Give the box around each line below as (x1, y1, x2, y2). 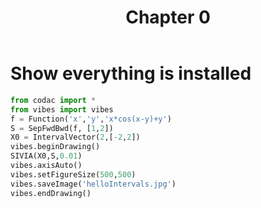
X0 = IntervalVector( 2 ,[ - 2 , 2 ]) (10, 132, 141, 143)
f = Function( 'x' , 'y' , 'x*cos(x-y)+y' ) (10, 114, 172, 124)
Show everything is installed (10, 62, 252, 85)
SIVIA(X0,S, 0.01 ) (10, 151, 83, 161)
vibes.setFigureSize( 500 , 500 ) (10, 169, 137, 180)
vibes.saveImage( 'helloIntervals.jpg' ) (10, 179, 177, 189)
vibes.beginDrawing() (10, 142, 101, 152)
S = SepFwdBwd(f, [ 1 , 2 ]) (10, 123, 114, 133)
